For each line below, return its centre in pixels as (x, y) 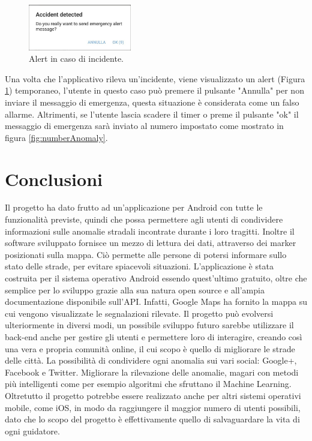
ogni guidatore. (32, 430)
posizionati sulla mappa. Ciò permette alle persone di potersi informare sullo (146, 254)
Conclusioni (54, 178)
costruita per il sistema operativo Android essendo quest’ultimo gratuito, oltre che (156, 278)
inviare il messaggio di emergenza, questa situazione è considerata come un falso (152, 102)
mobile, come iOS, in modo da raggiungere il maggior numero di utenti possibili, (153, 407)
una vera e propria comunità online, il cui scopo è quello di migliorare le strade (150, 348)
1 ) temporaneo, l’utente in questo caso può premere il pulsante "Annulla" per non (154, 90)
